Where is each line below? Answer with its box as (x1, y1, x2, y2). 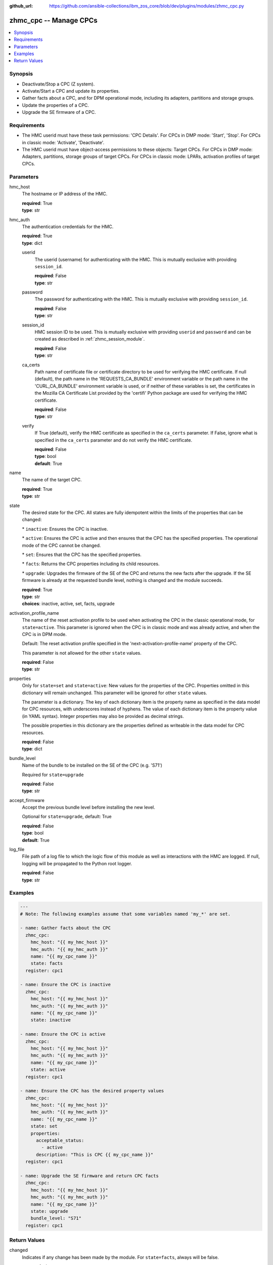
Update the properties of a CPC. (22, 102, 89, 108)
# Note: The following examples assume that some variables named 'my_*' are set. (20, 911, 231, 917)
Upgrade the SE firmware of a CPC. (22, 109, 96, 115)
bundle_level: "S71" (30, 1215, 82, 1221)
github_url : (9, 3, 33, 9)
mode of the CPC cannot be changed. (22, 542, 101, 549)
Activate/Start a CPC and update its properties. (22, 88, 120, 94)
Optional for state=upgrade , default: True (22, 814, 112, 820)
